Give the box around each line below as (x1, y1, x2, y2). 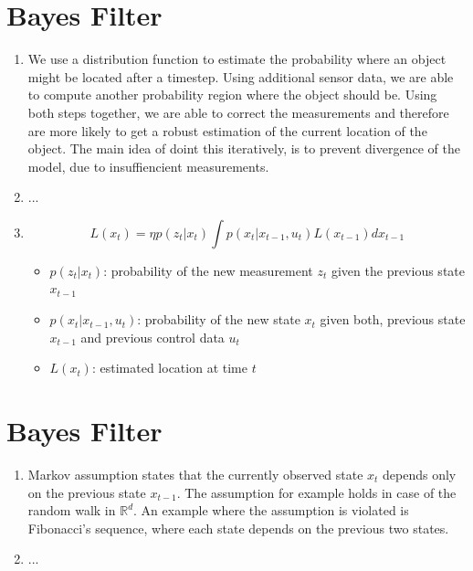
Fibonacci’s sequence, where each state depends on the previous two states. (27, 518, 449, 537)
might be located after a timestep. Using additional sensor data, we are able (27, 67, 454, 86)
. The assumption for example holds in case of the (176, 482, 457, 502)
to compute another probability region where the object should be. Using (27, 85, 437, 104)
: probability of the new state (137, 310, 300, 329)
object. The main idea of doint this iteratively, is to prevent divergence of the (27, 139, 460, 158)
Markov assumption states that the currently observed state (27, 464, 363, 483)
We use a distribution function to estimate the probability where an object (27, 49, 447, 69)
